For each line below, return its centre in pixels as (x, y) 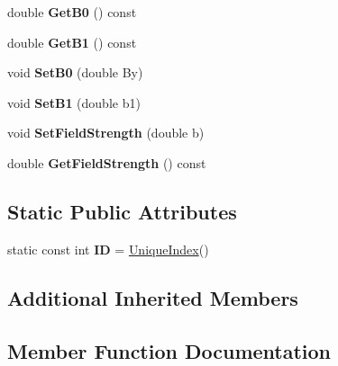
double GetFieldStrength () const (107, 162)
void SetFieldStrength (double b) (106, 133)
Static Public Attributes (122, 211)
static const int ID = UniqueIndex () (108, 249)
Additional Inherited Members (153, 297)
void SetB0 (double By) (75, 72)
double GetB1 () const (72, 42)
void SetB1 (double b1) (74, 102)
